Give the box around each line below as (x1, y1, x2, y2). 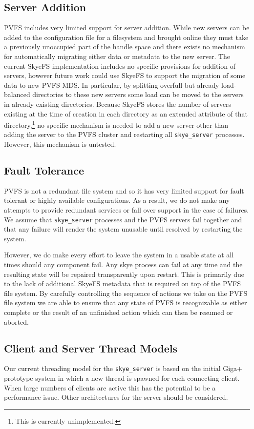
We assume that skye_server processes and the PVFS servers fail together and (4, 214, 242, 224)
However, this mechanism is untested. (4, 139, 116, 149)
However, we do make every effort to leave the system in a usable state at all (4, 250, 234, 260)
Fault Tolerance (4, 163, 85, 178)
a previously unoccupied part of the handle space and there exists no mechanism (4, 41, 245, 52)
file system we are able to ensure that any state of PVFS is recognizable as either (4, 297, 247, 308)
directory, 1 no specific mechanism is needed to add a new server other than (4, 118, 228, 130)
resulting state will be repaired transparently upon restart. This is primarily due (4, 269, 245, 279)
